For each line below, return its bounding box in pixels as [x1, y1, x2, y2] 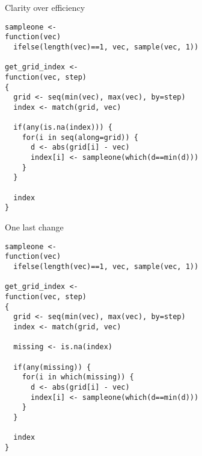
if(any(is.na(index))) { [13, 123, 112, 132]
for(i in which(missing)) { [22, 373, 134, 382]
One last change [5, 221, 64, 233]
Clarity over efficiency [5, 1, 85, 13]
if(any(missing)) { [13, 363, 91, 372]
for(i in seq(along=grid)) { [22, 133, 138, 142]
